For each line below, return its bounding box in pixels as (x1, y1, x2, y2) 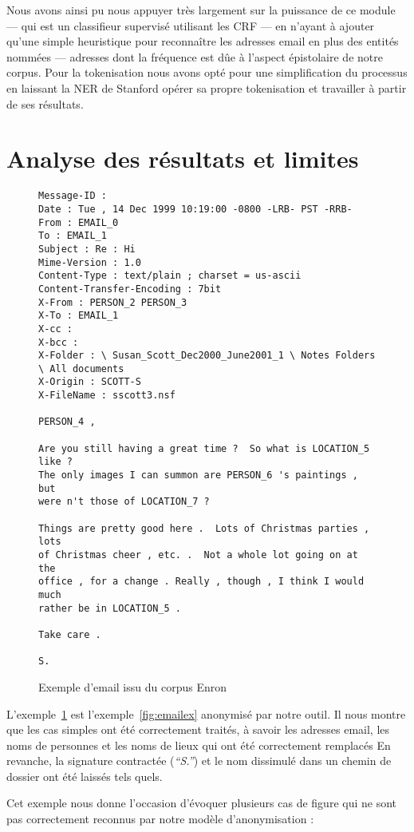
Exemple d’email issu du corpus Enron (38, 678, 227, 695)
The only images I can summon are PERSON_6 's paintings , (38, 469, 358, 481)
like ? (38, 456, 73, 468)
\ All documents (38, 363, 124, 374)
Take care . (38, 628, 101, 640)
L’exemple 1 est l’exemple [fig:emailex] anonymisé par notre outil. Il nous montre (6, 705, 406, 722)
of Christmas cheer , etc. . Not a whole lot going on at (38, 549, 358, 561)
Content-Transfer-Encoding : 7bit (38, 283, 222, 295)
